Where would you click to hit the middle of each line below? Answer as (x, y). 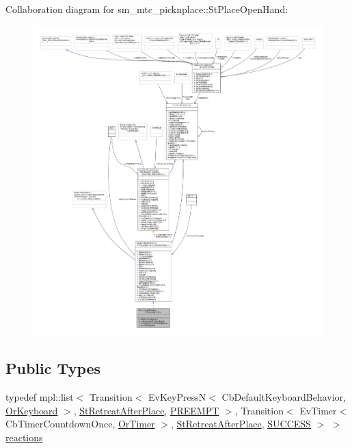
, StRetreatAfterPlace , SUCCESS (241, 424)
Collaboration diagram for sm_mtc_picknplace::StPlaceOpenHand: (147, 9)
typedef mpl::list (40, 397)
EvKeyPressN (177, 397)
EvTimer (318, 410)
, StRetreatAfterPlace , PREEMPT (146, 410)
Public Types (53, 368)
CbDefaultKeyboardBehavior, (284, 397)
